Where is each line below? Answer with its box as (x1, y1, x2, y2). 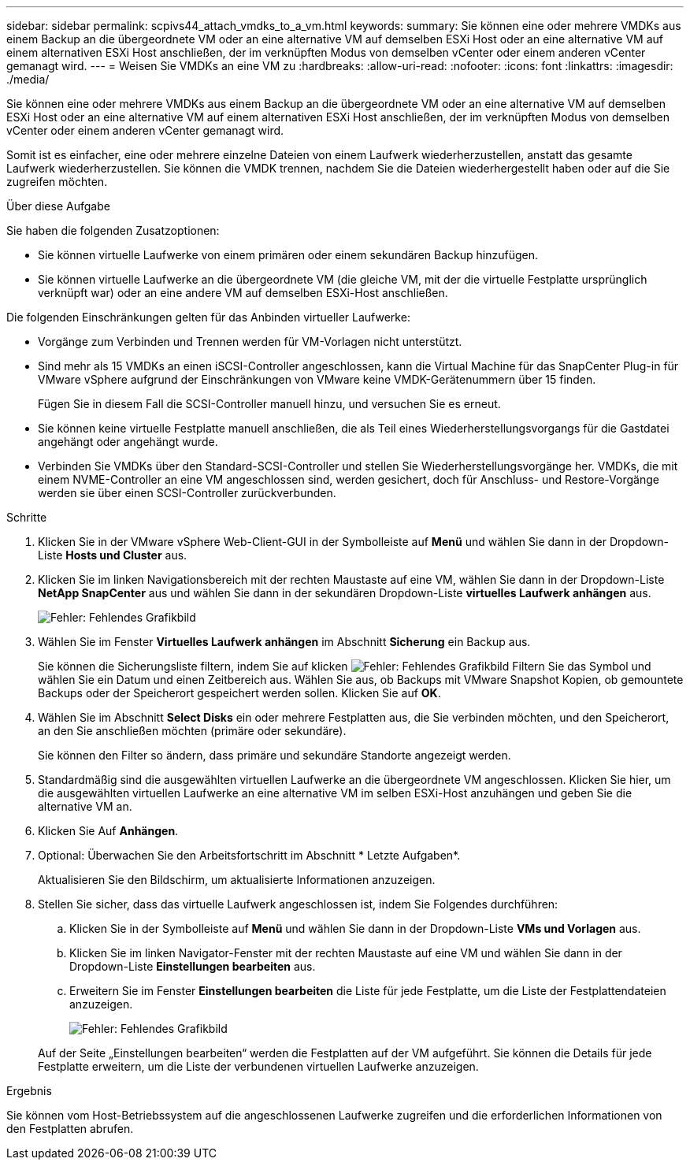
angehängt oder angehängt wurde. (38, 435, 218, 448)
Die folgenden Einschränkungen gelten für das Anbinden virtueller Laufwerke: (6, 310, 410, 324)
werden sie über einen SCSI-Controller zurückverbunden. (38, 486, 336, 499)
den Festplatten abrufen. (6, 1122, 134, 1135)
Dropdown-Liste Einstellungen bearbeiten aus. (69, 960, 316, 973)
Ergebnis (6, 1084, 52, 1097)
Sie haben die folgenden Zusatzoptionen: (6, 224, 220, 237)
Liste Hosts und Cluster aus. (38, 548, 187, 562)
